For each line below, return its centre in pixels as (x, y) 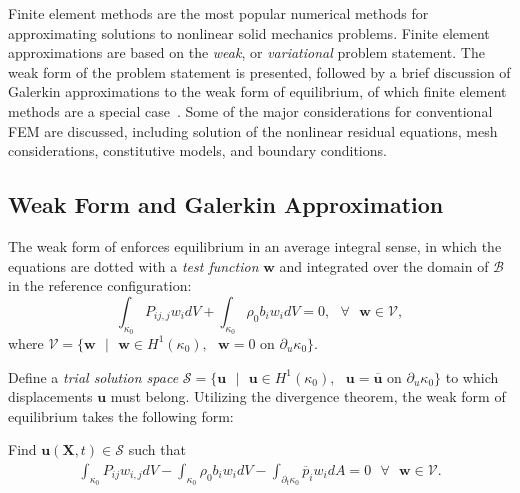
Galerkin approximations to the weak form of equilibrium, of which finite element (257, 91)
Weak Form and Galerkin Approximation (226, 204)
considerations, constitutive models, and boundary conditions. (197, 150)
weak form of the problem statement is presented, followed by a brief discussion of (259, 71)
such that (157, 449)
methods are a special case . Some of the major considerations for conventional (250, 110)
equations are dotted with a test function (133, 265)
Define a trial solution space (93, 376)
